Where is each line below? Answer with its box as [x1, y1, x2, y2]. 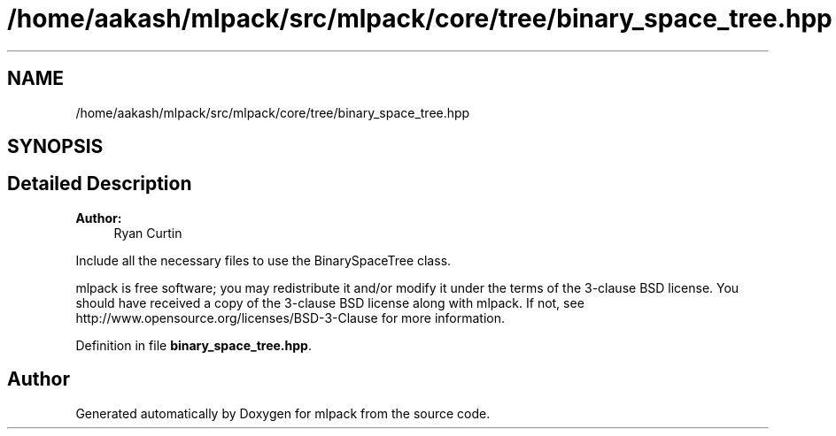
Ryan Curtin [113, 225, 182, 241]
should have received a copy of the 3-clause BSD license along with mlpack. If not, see [75, 294, 584, 310]
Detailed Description [7, 172, 192, 195]
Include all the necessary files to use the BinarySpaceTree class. [75, 252, 452, 268]
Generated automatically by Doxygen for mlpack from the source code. [75, 405, 491, 421]
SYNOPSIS [7, 135, 104, 158]
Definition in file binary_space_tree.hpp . [75, 337, 312, 353]
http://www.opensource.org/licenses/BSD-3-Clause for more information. [75, 310, 505, 325]
